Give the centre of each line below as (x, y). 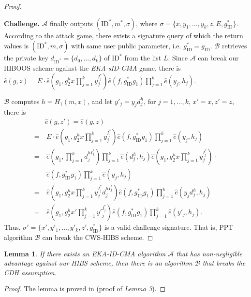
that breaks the (224, 263)
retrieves (234, 46)
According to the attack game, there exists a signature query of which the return (124, 35)
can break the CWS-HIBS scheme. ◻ (98, 237)
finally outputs (71, 23)
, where (147, 23)
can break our (218, 58)
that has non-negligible (209, 253)
